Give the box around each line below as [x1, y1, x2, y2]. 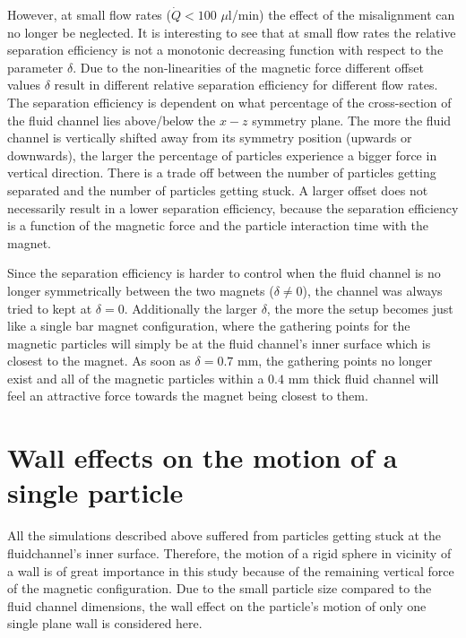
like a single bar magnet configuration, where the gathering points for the [7, 316, 410, 335]
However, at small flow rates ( [7, 5, 171, 23]
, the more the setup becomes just [266, 298, 453, 317]
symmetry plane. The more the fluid [252, 110, 452, 129]
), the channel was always [302, 280, 443, 299]
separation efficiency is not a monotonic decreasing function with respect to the [7, 40, 444, 59]
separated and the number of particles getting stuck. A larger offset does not [7, 180, 428, 199]
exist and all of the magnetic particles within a [7, 368, 264, 387]
